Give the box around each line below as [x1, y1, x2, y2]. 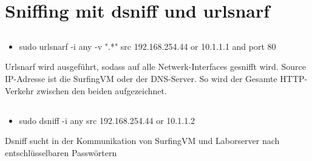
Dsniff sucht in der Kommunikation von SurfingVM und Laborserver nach [5, 134, 280, 147]
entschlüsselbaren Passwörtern [5, 146, 117, 159]
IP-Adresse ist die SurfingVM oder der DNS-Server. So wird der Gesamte [5, 72, 277, 84]
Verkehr [5, 84, 34, 97]
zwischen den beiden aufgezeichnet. [36, 84, 167, 97]
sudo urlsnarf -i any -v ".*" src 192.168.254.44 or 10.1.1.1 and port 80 [19, 39, 276, 52]
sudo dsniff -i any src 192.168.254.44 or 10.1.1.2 [19, 114, 195, 126]
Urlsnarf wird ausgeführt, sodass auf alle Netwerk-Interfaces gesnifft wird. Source [5, 60, 306, 73]
